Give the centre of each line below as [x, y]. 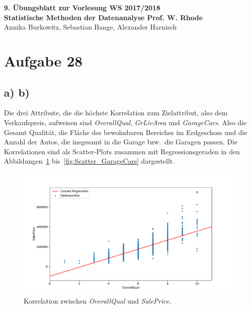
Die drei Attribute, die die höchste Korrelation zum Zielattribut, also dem [116, 113]
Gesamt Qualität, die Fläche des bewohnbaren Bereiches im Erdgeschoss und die [126, 132]
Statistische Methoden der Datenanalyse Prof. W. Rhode [104, 17]
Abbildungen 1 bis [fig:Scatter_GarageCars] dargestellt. [89, 161]
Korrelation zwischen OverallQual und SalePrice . [98, 301]
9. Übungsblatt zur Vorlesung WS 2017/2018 [82, 7]
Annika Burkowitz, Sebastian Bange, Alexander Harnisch [90, 27]
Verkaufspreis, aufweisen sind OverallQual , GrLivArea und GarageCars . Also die [125, 122]
